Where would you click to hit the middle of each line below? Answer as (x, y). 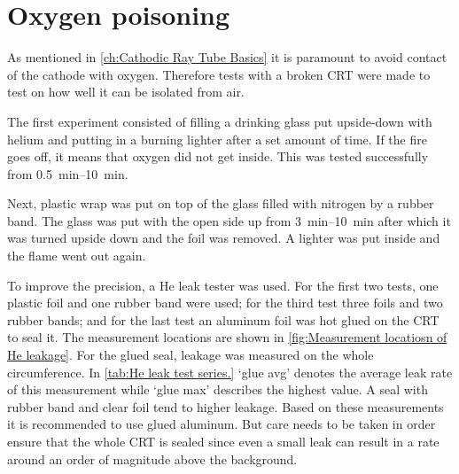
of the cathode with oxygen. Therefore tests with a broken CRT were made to (219, 74)
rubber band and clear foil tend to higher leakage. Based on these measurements (226, 406)
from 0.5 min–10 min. (68, 173)
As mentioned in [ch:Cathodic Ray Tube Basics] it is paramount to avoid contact (227, 57)
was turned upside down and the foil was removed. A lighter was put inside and (224, 238)
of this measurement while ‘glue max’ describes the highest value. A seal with (218, 389)
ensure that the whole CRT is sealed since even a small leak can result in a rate (223, 441)
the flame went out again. (77, 256)
